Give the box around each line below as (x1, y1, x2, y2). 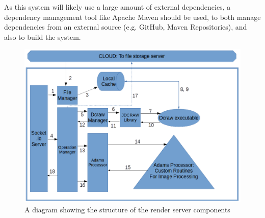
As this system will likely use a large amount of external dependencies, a (4, 2, 231, 12)
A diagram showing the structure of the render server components (24, 204, 230, 214)
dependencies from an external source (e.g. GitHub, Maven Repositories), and (4, 21, 247, 32)
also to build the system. (4, 31, 81, 42)
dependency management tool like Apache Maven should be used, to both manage (4, 11, 261, 22)
